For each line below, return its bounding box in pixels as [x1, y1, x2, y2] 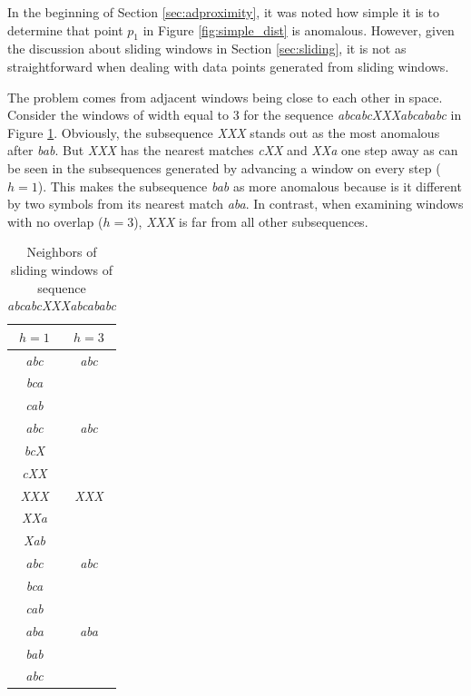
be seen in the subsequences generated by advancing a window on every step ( [7, 158, 441, 177]
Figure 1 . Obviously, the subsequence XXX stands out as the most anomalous [7, 123, 440, 142]
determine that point [7, 20, 123, 39]
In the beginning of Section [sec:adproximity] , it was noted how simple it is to [7, 3, 439, 21]
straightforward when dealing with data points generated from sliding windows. [7, 56, 449, 75]
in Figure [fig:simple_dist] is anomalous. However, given [142, 20, 455, 39]
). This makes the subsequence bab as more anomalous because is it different [37, 176, 462, 195]
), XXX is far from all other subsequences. [133, 211, 368, 230]
